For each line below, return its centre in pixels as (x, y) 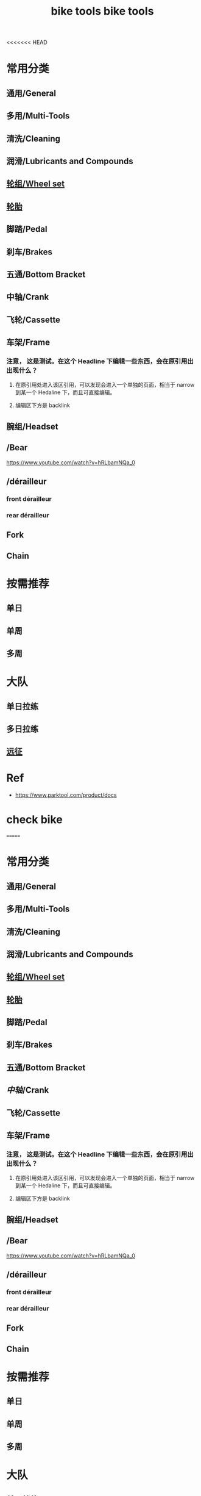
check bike (34, 820)
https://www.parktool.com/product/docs (66, 795)
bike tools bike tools (102, 11)
